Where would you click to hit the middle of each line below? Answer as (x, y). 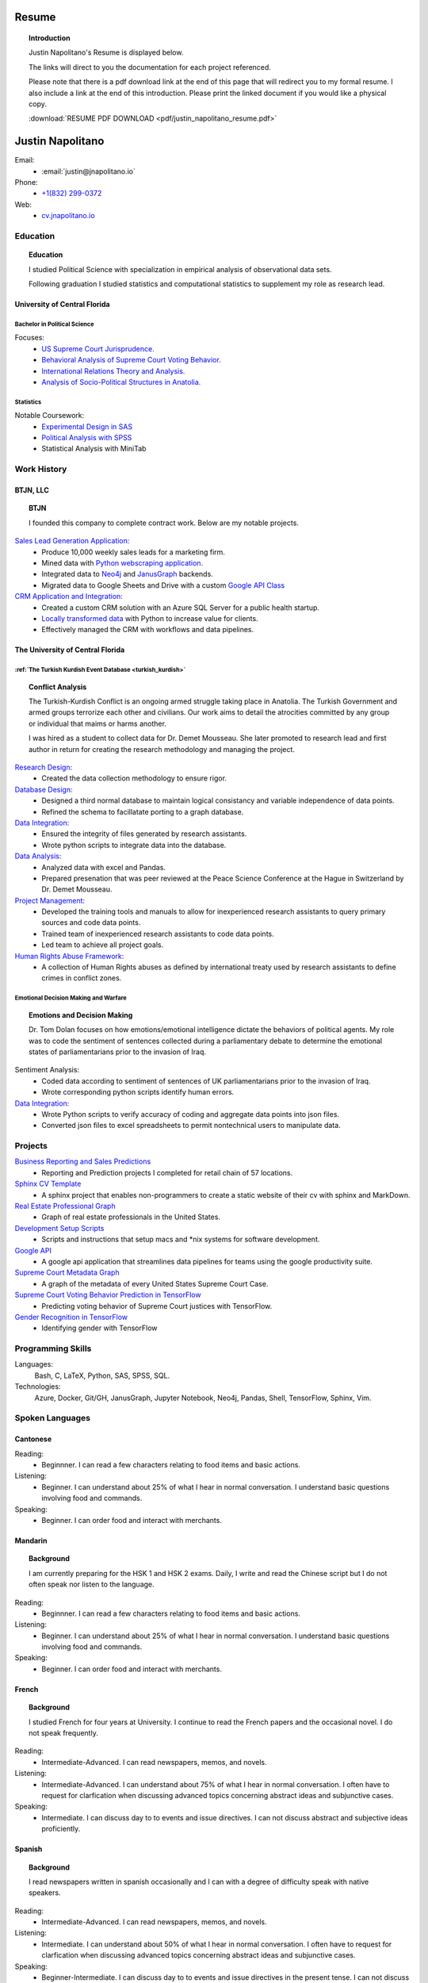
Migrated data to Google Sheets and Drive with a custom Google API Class (163, 585)
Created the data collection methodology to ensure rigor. (134, 778)
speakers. (45, 1893)
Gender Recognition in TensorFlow (71, 1317)
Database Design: (44, 789)
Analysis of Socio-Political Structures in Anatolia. (121, 382)
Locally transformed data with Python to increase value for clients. (150, 618)
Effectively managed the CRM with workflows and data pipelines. (148, 630)
